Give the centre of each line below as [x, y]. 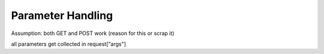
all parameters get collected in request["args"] [68, 44]
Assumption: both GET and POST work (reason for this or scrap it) [93, 33]
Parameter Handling [62, 15]
